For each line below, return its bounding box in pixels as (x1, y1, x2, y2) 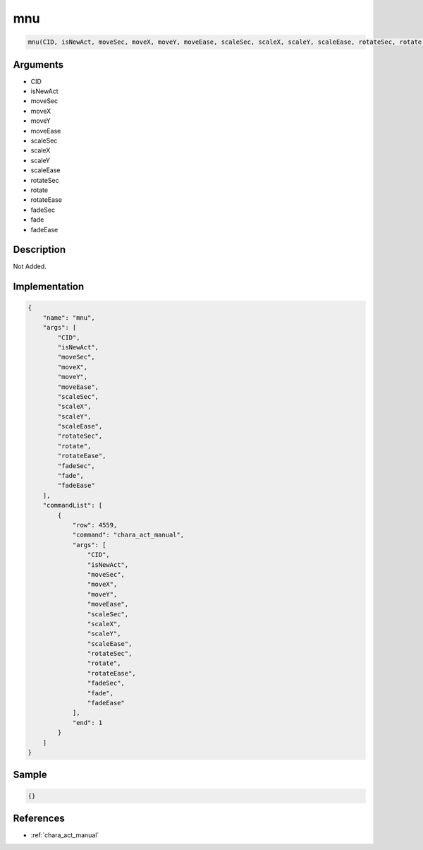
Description (13, 244, 66, 256)
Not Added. (13, 262, 47, 271)
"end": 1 (72, 719, 103, 726)
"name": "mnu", (42, 313, 95, 321)
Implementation (13, 281, 85, 293)
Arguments (13, 59, 64, 71)
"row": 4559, (72, 521, 118, 529)
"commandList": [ (42, 501, 103, 510)
